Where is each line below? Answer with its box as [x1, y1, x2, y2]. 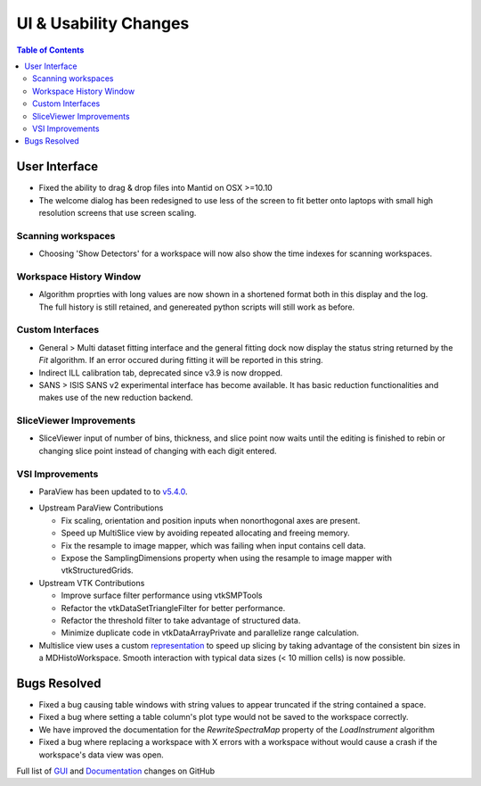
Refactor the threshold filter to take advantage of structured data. [61, 615, 301, 625]
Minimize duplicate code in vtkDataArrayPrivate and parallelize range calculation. [61, 627, 360, 638]
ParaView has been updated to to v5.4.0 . [38, 486, 188, 497]
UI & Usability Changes [16, 13, 190, 33]
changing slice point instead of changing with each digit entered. [38, 445, 277, 456]
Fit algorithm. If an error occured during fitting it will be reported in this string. [38, 355, 324, 366]
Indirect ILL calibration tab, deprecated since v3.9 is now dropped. [38, 367, 283, 378]
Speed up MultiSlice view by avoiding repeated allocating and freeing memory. [61, 527, 351, 539]
